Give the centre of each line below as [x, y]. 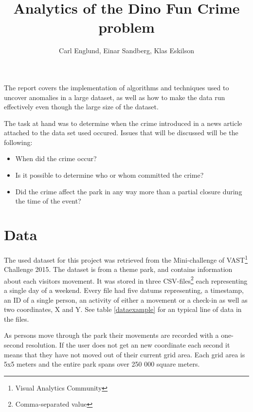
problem [126, 27]
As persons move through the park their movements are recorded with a [111, 335]
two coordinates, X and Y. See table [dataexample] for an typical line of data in [123, 309]
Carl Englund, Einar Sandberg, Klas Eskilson [126, 51]
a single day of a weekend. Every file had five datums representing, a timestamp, [124, 290]
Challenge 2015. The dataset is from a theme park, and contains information [118, 269]
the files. [17, 319]
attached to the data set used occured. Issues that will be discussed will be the [121, 133]
